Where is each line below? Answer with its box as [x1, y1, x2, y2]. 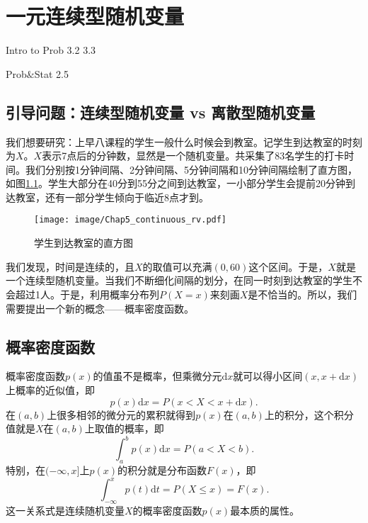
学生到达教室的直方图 [34, 235, 133, 250]
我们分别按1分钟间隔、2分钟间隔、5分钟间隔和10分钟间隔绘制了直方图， [25, 162, 357, 176]
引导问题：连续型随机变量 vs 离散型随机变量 [6, 101, 316, 123]
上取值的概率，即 [84, 421, 164, 436]
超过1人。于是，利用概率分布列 [15, 286, 159, 301]
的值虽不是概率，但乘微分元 [93, 369, 222, 383]
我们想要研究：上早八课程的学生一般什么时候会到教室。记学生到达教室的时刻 [6, 134, 362, 149]
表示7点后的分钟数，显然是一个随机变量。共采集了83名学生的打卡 [42, 148, 345, 163]
